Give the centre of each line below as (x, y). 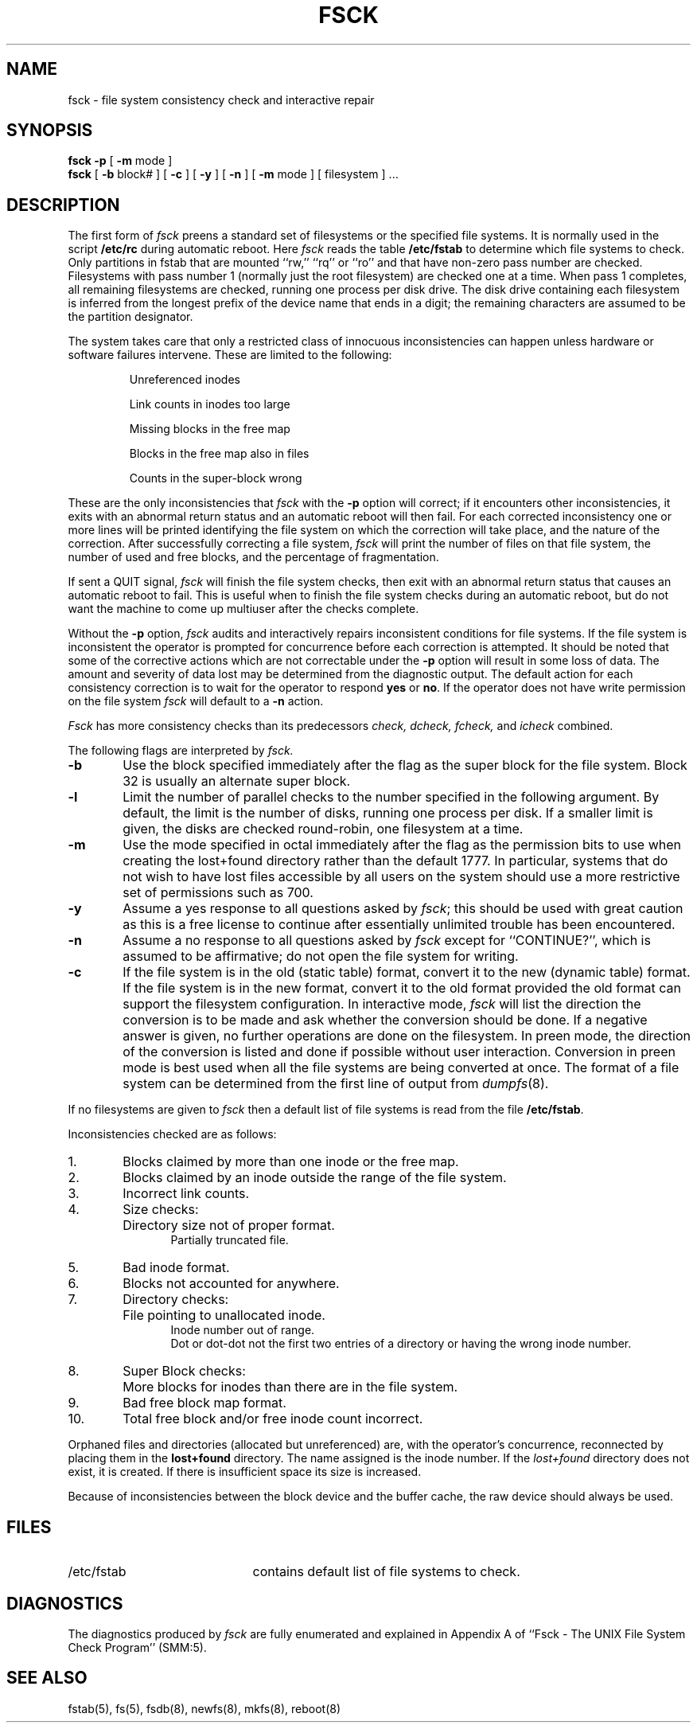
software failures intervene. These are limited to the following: (230, 355)
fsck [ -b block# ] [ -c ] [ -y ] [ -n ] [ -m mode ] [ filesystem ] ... (233, 174)
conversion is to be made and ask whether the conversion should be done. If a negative (385, 1020)
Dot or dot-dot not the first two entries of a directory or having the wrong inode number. (401, 1344)
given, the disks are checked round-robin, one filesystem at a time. (323, 829)
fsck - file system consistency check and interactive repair (221, 100)
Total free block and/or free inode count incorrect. (273, 1419)
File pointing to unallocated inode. (224, 1315)
